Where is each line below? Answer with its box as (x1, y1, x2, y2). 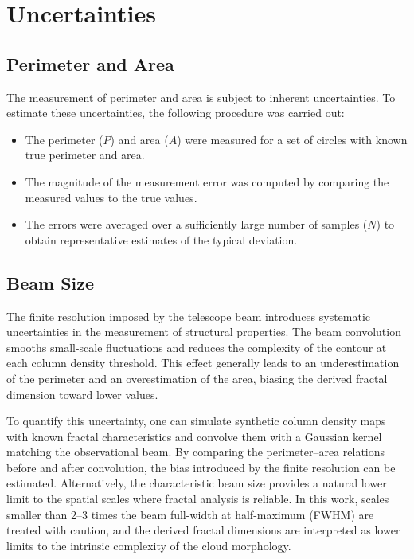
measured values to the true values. (25, 189, 197, 205)
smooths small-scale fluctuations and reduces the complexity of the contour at (6, 338, 387, 355)
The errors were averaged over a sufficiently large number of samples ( (25, 216, 368, 233)
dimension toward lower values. (6, 385, 158, 402)
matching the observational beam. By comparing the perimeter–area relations (6, 444, 385, 460)
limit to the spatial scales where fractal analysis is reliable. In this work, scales (6, 491, 389, 507)
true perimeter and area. (25, 147, 145, 163)
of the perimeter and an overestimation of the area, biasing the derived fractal (6, 369, 388, 386)
